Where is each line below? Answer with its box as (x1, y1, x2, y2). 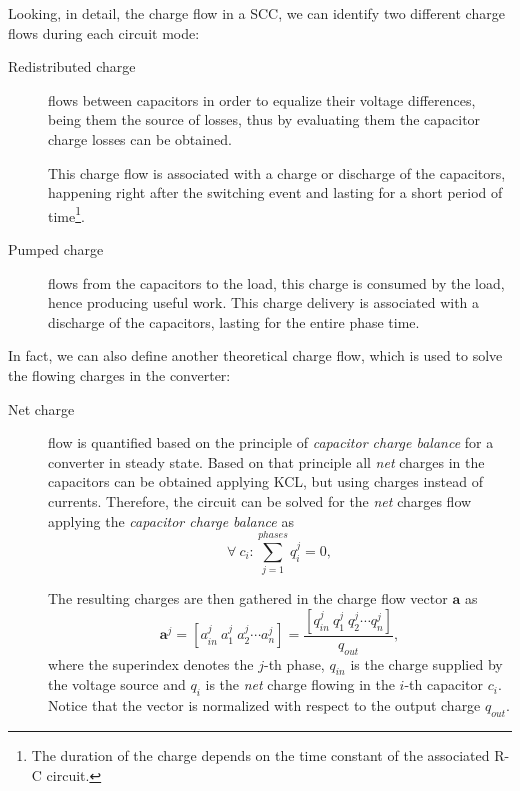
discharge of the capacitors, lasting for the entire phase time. (48, 311, 420, 332)
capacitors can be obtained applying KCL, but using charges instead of (48, 471, 483, 492)
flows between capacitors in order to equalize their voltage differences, (48, 89, 476, 110)
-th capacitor (404, 674, 484, 695)
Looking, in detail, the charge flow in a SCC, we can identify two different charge (8, 3, 505, 23)
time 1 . (48, 202, 85, 226)
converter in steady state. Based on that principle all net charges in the (48, 451, 485, 472)
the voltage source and (48, 674, 186, 695)
